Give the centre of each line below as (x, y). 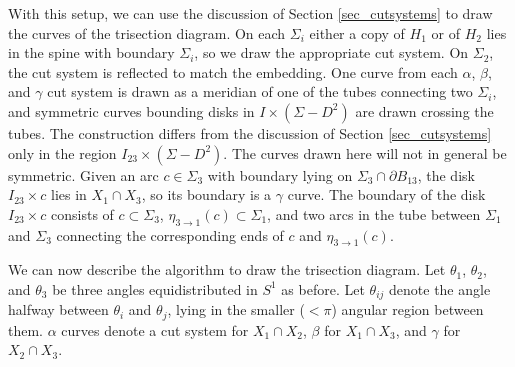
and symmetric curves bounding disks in (131, 110)
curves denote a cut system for (155, 329)
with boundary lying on (280, 174)
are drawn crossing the (424, 110)
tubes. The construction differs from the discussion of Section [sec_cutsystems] (250, 132)
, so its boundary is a (206, 194)
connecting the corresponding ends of (170, 234)
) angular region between (407, 309)
